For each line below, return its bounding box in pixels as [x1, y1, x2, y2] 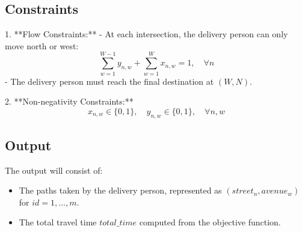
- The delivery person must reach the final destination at [5, 75, 214, 87]
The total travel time [19, 216, 97, 228]
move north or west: [5, 39, 79, 52]
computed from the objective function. [139, 216, 281, 228]
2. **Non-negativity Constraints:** [5, 95, 134, 108]
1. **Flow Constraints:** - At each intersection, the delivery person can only [5, 28, 288, 40]
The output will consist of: [5, 163, 103, 176]
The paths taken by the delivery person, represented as [19, 184, 222, 197]
